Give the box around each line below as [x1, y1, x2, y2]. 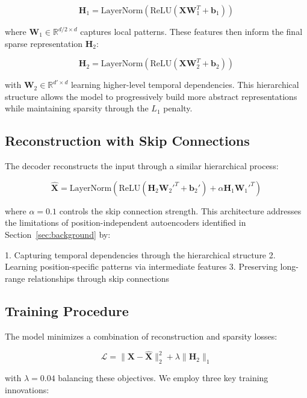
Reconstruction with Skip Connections [5, 131, 250, 150]
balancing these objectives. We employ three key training [58, 372, 268, 384]
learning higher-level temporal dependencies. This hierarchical [70, 78, 299, 91]
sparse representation [5, 37, 83, 49]
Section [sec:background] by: [5, 228, 111, 240]
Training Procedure [5, 301, 129, 320]
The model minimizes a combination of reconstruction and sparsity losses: [5, 329, 278, 342]
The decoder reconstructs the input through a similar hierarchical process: [5, 160, 279, 172]
